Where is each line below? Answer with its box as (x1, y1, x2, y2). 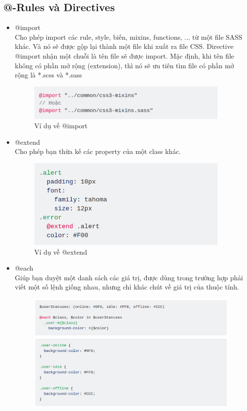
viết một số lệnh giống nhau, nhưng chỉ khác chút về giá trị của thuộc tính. (15, 282, 239, 292)
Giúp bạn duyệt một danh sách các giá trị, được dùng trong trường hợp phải (15, 272, 243, 282)
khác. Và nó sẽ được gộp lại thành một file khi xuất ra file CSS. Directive (15, 41, 233, 51)
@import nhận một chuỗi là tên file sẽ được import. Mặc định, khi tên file (15, 50, 234, 61)
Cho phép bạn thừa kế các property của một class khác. (15, 146, 181, 156)
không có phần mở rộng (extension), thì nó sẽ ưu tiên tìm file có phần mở (15, 60, 234, 70)
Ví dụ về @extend (34, 246, 87, 257)
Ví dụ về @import (34, 121, 88, 131)
